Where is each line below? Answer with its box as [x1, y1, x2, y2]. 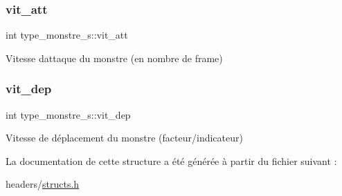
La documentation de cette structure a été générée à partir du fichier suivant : [6, 153, 337, 168]
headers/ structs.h [6, 177, 80, 191]
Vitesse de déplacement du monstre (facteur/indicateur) [6, 130, 243, 145]
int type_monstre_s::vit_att [6, 28, 128, 42]
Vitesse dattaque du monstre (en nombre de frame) [6, 50, 223, 65]
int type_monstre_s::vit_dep [6, 107, 131, 121]
